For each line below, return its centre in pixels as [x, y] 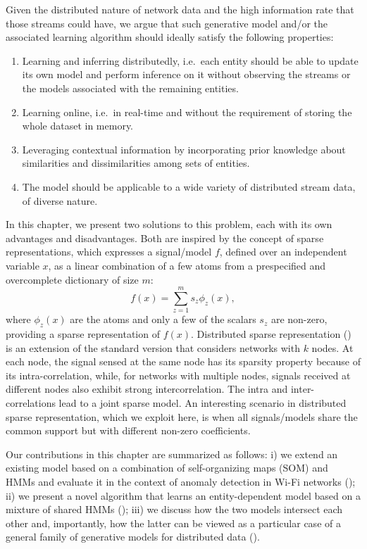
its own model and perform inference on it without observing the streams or [186, 74]
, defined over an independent [283, 252]
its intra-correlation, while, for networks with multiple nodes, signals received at [178, 375]
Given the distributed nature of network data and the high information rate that [180, 9]
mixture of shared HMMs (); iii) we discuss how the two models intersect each [174, 509]
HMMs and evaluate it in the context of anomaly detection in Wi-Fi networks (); [181, 481]
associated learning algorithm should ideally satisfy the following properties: [170, 37]
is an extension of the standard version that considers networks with [153, 347]
